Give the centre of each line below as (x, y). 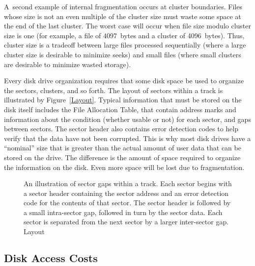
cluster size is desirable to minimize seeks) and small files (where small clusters (123, 54)
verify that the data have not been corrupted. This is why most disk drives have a (127, 138)
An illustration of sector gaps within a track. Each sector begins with (128, 183)
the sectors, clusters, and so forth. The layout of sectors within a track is (113, 90)
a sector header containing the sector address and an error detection (126, 193)
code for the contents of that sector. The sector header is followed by (127, 203)
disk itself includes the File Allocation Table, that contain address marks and (120, 109)
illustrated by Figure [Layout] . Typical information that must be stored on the (123, 100)
